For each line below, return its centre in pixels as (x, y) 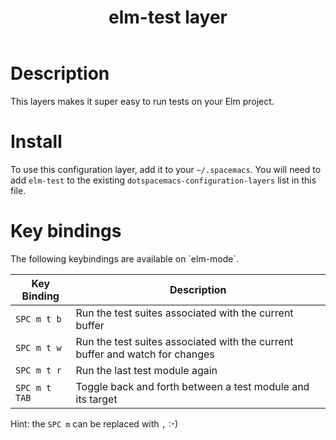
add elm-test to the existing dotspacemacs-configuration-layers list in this (163, 180)
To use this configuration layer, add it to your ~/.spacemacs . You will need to (166, 169)
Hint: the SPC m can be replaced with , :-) (94, 423)
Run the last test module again (146, 370)
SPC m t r (38, 370)
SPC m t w (38, 347)
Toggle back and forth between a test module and (192, 386)
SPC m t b (38, 319)
